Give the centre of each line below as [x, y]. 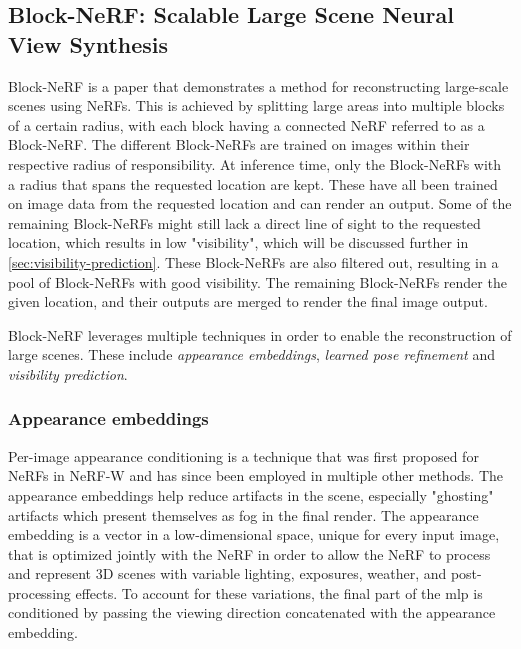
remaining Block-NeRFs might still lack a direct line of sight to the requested [244, 222]
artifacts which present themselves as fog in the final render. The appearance [243, 514]
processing [39, 592]
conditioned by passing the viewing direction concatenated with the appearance [252, 612]
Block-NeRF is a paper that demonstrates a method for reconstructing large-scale [258, 85]
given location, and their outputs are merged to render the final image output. [248, 301]
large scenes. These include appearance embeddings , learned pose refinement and [251, 354]
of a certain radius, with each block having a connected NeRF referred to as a [246, 124]
